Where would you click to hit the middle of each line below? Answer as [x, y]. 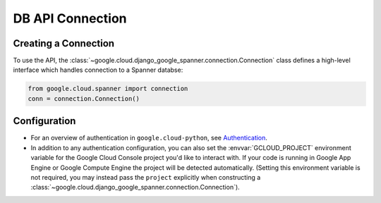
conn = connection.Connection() [84, 98]
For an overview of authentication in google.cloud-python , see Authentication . [149, 138]
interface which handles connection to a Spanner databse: [98, 70]
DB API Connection [70, 18]
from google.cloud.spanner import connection [108, 89]
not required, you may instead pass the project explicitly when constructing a [146, 177]
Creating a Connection [64, 43]
